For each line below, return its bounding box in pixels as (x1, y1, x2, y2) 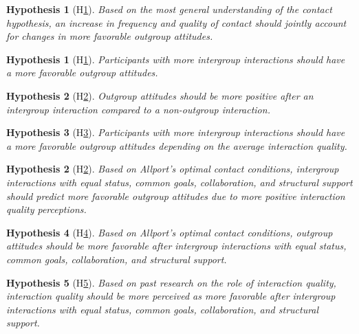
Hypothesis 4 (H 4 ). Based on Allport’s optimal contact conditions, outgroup (6, 225, 333, 239)
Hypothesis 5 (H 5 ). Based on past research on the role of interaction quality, (6, 275, 336, 289)
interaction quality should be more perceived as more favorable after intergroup (6, 289, 336, 303)
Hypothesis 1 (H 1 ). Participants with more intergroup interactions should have (6, 52, 345, 66)
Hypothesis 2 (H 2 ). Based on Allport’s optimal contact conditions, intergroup (6, 162, 339, 176)
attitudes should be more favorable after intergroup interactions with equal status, (6, 238, 347, 253)
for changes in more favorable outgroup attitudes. (6, 29, 213, 43)
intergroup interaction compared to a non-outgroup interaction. (6, 102, 270, 116)
